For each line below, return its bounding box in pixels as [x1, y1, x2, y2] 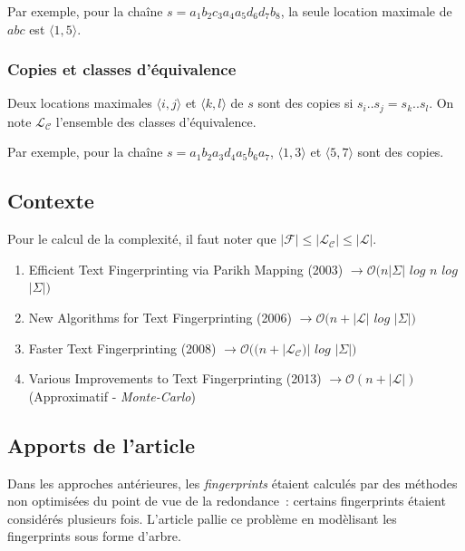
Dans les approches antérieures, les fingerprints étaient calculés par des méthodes [7, 473, 458, 492]
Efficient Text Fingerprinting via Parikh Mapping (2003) [28, 259, 344, 278]
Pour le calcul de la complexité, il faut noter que [7, 229, 276, 248]
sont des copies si [257, 93, 354, 112]
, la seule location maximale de [280, 2, 452, 20]
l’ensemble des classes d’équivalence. [55, 111, 257, 130]
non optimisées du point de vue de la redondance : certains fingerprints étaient [7, 491, 446, 510]
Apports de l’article [7, 430, 195, 459]
